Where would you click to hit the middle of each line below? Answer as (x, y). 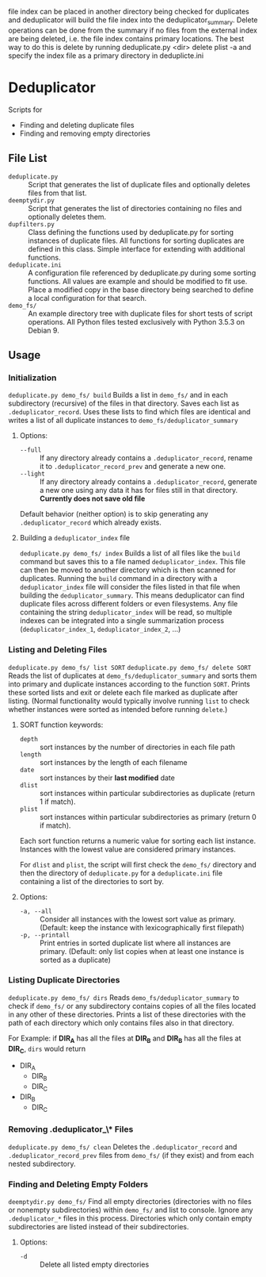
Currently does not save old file (92, 498)
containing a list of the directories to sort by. (92, 881)
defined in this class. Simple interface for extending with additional (137, 248)
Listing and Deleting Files (58, 650)
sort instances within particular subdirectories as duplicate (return (147, 793)
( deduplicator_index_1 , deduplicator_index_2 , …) (100, 629)
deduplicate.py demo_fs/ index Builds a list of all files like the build (130, 553)
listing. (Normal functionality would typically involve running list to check (129, 701)
